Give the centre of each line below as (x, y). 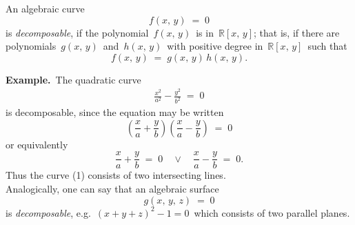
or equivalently (37, 144)
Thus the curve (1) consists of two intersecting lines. (116, 175)
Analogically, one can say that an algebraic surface (112, 188)
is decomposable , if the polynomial (77, 32)
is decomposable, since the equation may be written (115, 112)
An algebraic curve (45, 8)
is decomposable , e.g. (48, 212)
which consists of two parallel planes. (272, 212)
